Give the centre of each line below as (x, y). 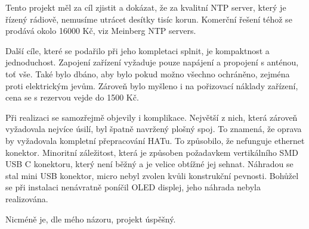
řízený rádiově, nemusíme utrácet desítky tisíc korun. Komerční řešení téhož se (149, 19)
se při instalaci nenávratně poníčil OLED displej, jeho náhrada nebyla (133, 187)
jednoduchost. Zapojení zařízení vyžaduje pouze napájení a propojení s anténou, (152, 62)
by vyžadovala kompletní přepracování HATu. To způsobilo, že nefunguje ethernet (155, 140)
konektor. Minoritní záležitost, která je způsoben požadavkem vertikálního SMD (152, 152)
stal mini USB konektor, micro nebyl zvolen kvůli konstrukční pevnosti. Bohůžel (152, 175)
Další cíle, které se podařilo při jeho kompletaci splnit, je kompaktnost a (137, 50)
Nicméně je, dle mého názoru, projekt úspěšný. (91, 219)
